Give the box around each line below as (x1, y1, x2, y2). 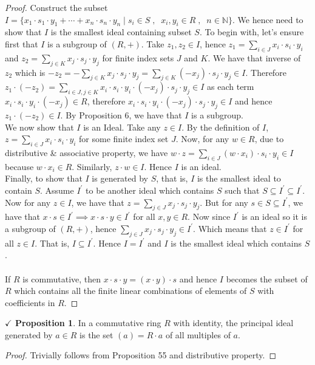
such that (225, 183, 260, 196)
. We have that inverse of (208, 51, 301, 64)
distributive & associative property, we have (5, 146, 168, 159)
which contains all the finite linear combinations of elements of (14, 284, 247, 297)
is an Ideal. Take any (83, 120, 161, 133)
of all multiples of (165, 328, 231, 341)
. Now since (188, 210, 231, 223)
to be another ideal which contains (86, 183, 214, 196)
